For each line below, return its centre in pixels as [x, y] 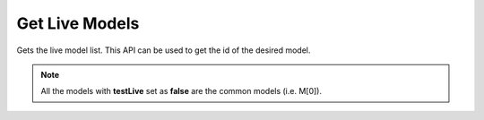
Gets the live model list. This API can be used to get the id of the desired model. [164, 50]
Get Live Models [78, 23]
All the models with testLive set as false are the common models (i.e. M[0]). [181, 91]
